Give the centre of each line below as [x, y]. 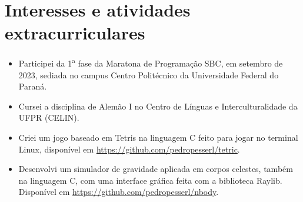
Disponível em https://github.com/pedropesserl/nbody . [119, 192]
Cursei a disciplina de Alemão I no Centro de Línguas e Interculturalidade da [158, 106]
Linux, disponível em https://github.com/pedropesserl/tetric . [129, 149]
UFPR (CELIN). [49, 117]
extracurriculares [75, 33]
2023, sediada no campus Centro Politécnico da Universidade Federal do [149, 74]
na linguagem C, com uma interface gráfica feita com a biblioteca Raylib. [150, 180]
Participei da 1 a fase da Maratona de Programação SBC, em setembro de [151, 62]
